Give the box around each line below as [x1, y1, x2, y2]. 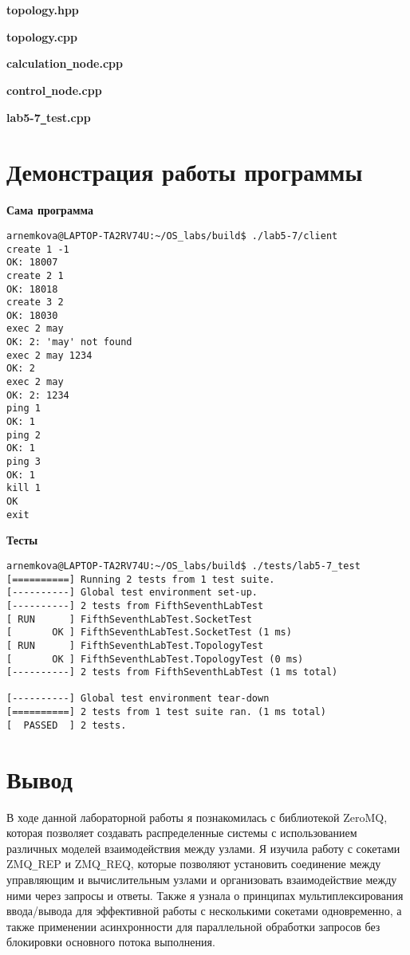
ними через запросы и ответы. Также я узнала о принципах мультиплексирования [6, 886, 404, 903]
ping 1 [6, 403, 41, 415]
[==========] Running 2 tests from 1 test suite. [6, 573, 275, 585]
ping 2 [6, 429, 41, 441]
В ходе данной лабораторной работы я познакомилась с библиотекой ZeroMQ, [6, 808, 388, 825]
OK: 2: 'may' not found [6, 336, 132, 348]
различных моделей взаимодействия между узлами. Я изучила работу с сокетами [6, 839, 400, 856]
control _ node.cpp [6, 81, 102, 98]
